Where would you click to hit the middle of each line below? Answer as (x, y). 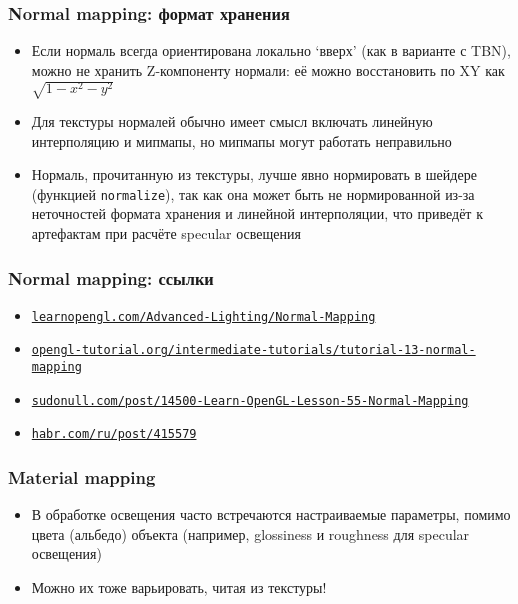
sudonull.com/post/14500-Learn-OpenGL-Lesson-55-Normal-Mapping (250, 400)
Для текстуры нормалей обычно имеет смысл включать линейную (232, 120)
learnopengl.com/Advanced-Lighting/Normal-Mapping (203, 316)
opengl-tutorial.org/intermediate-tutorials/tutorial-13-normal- (253, 350)
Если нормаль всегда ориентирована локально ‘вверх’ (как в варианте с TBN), (271, 50)
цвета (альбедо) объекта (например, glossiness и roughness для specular (250, 533)
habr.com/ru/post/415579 (114, 434)
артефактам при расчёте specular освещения (166, 232)
